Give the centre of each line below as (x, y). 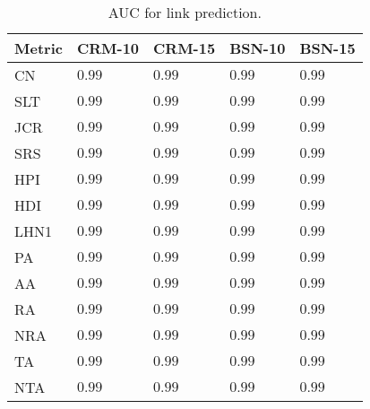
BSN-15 (327, 48)
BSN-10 (258, 48)
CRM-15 (185, 48)
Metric (39, 48)
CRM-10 (108, 48)
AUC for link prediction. (185, 12)
